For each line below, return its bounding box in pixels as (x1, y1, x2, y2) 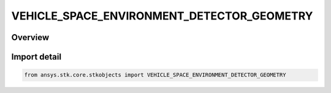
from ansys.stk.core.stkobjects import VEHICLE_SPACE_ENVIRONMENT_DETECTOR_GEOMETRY (24, 72, 286, 78)
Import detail (11, 52, 61, 62)
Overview (11, 32, 50, 43)
